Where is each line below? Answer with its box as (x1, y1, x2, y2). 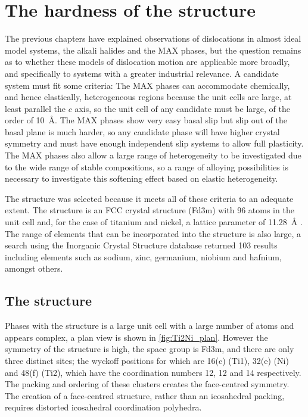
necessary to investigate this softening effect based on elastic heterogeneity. (5, 172, 278, 185)
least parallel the (5, 102, 66, 114)
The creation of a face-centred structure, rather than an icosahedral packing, (5, 389, 285, 402)
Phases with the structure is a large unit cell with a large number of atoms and (5, 319, 294, 332)
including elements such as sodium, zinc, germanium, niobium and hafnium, (5, 250, 282, 263)
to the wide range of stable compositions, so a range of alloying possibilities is (5, 160, 288, 173)
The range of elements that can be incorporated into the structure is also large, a (5, 227, 301, 239)
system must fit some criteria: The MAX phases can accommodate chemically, (5, 79, 290, 91)
